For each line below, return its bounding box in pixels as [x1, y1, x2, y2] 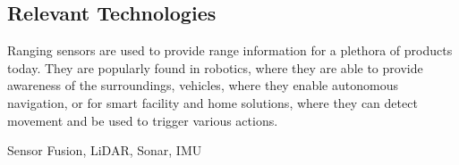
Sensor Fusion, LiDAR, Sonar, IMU [7, 141, 202, 160]
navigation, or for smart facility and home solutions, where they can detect [7, 93, 418, 111]
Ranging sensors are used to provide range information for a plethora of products [7, 41, 453, 60]
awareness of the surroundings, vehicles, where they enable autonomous [7, 76, 398, 95]
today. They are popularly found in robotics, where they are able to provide [7, 58, 423, 77]
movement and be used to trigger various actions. [7, 111, 278, 129]
